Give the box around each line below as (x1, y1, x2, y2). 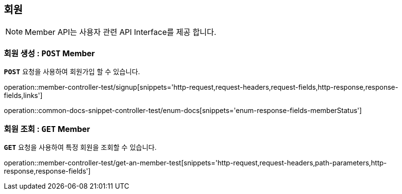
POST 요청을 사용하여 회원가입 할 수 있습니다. (4, 67, 140, 76)
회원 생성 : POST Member (4, 48, 95, 58)
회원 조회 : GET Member (4, 124, 90, 134)
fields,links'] (4, 91, 43, 100)
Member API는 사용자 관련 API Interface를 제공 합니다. (25, 27, 217, 37)
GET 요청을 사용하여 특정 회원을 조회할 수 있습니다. (4, 143, 157, 151)
